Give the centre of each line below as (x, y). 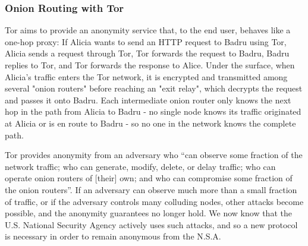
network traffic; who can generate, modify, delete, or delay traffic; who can (140, 166)
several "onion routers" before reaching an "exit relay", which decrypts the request (154, 88)
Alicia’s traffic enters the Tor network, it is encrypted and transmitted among (146, 76)
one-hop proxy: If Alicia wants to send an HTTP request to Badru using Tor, (146, 41)
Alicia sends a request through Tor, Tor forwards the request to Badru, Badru (147, 53)
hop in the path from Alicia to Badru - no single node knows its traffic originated (153, 111)
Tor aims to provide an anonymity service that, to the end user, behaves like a (148, 30)
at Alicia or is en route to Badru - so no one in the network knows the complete (150, 123)
